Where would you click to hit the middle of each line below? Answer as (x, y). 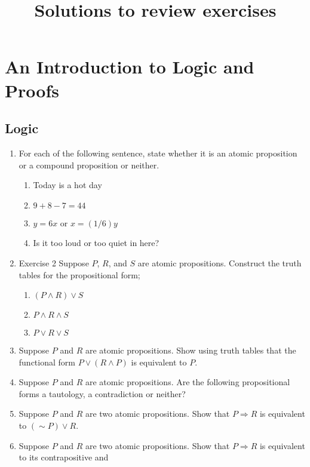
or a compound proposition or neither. (89, 165)
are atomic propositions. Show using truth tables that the (191, 350)
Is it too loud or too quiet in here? (96, 243)
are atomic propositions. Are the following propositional (188, 382)
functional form (47, 362)
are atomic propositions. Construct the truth (220, 262)
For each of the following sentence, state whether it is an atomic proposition (158, 153)
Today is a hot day (67, 185)
